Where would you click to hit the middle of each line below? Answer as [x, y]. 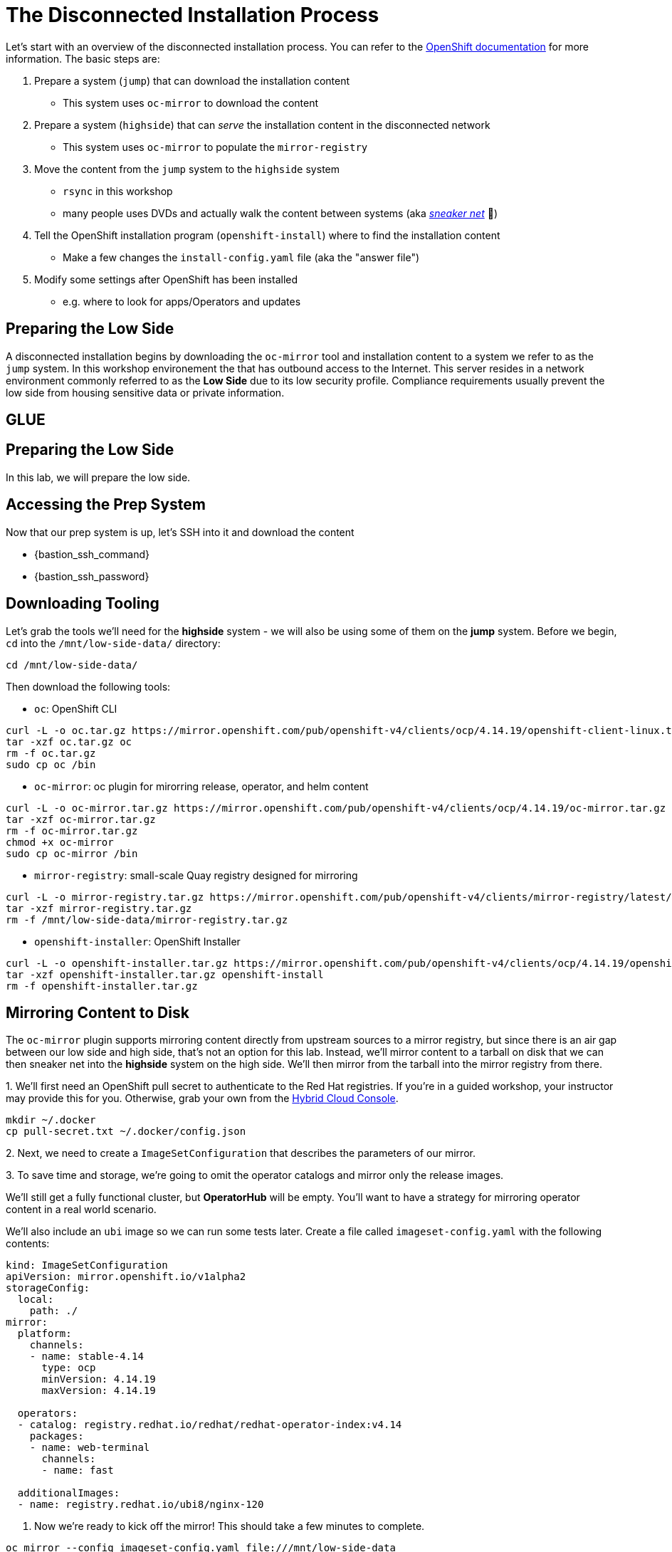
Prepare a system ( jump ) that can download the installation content [192, 80]
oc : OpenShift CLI [76, 708]
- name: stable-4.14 [86, 1357]
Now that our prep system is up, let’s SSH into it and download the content [180, 532]
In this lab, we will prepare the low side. [98, 477]
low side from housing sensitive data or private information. [145, 392]
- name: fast [78, 1470]
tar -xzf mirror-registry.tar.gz [99, 908]
